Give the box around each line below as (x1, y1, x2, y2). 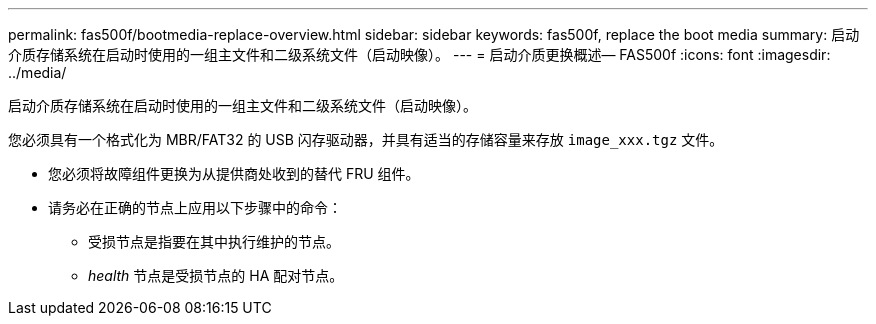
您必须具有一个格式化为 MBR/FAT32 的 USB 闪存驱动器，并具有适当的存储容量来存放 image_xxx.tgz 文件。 (8, 131, 724, 148)
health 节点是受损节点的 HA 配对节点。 (88, 267, 344, 284)
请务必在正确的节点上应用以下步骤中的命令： (48, 199, 342, 216)
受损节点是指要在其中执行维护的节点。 (88, 233, 340, 250)
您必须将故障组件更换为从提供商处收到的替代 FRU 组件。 (48, 165, 420, 182)
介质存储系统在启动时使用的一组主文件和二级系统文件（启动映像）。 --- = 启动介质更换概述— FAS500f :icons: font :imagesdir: (8, 46, 831, 63)
